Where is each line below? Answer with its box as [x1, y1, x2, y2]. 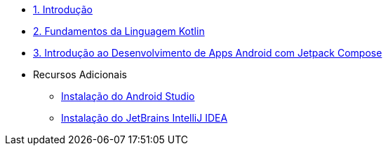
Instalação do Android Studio [61, 90, 195, 102]
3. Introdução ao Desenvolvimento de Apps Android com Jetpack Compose [33, 47, 382, 59]
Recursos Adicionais [33, 69, 127, 80]
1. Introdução [33, 3, 93, 15]
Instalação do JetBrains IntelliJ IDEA [61, 112, 228, 124]
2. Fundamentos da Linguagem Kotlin [33, 25, 205, 37]
